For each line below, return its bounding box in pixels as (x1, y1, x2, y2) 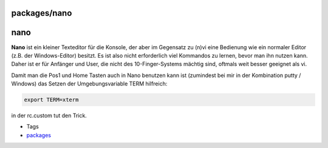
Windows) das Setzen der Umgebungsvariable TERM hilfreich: (11, 80, 168, 87)
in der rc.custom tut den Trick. (11, 112, 87, 119)
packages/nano (11, 8, 72, 18)
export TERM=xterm (24, 96, 79, 103)
